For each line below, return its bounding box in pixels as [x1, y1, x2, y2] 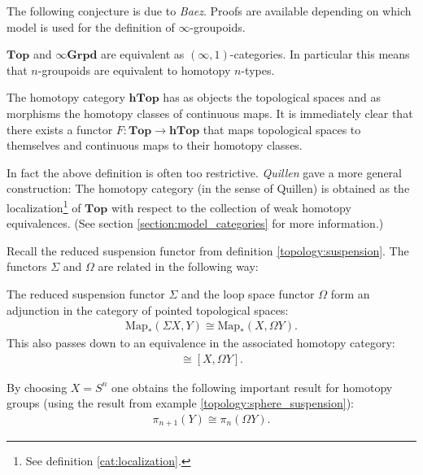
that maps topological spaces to [203, 120, 361, 137]
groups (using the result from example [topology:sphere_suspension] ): [7, 394, 354, 412]
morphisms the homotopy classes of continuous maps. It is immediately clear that [7, 104, 413, 121]
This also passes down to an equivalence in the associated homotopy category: [7, 334, 395, 351]
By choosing [7, 378, 68, 395]
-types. [241, 61, 275, 78]
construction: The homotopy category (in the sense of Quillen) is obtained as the [7, 180, 410, 197]
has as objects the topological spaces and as [163, 89, 381, 106]
